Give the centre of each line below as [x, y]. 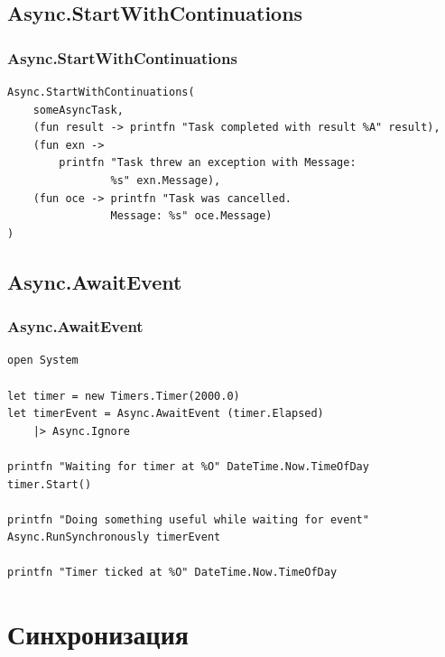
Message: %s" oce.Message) [191, 216]
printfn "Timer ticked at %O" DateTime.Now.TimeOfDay [172, 573]
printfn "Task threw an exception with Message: [208, 163]
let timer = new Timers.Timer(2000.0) [124, 396]
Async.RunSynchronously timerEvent [114, 537]
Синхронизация [98, 634]
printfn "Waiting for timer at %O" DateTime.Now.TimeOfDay [188, 466]
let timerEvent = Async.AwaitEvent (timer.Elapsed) [166, 414]
